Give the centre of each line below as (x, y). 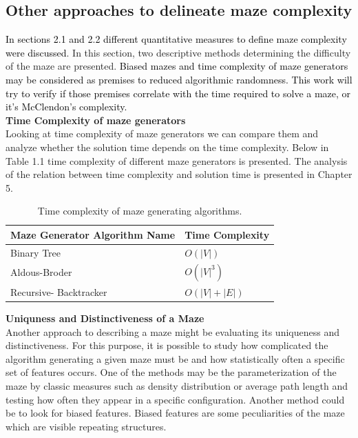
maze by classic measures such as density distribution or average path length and (177, 385)
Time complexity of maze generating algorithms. (140, 211)
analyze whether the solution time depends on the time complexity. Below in (167, 147)
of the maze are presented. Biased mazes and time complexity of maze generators (177, 66)
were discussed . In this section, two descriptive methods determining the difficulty (178, 52)
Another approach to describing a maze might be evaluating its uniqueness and (172, 331)
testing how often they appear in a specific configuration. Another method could (175, 399)
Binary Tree (35, 252)
